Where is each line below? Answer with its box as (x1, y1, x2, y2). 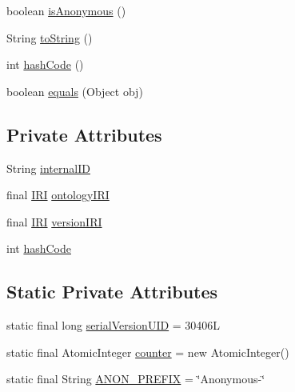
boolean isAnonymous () (6, 2, 126, 18)
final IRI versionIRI (6, 213, 102, 230)
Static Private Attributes (6, 279, 218, 304)
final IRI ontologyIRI (6, 186, 110, 203)
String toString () (6, 29, 93, 46)
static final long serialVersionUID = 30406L (6, 317, 221, 334)
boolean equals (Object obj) (6, 82, 143, 99)
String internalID (6, 159, 90, 176)
